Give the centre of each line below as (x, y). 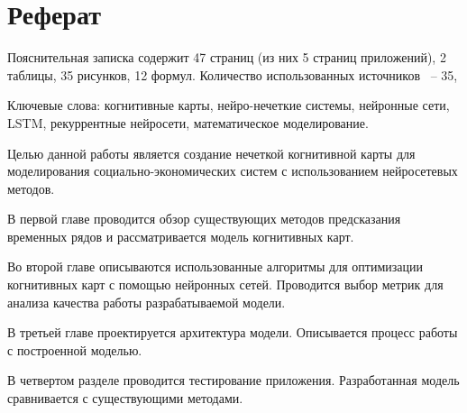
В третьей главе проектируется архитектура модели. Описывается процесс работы (233, 332)
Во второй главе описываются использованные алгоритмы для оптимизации (215, 266)
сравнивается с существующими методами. (125, 398)
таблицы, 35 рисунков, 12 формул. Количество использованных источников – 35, (233, 74)
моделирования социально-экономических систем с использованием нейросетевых (233, 171)
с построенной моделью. (75, 349)
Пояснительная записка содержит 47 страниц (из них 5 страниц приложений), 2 (227, 57)
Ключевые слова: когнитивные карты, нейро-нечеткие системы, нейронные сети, (229, 105)
